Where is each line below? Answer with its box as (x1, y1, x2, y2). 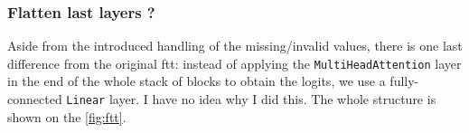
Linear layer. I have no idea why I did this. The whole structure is (66, 90, 436, 109)
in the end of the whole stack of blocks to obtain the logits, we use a (7, 71, 386, 90)
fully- (389, 71, 419, 90)
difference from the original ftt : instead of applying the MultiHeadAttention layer (7, 53, 462, 72)
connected (7, 90, 62, 109)
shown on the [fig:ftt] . (7, 107, 127, 126)
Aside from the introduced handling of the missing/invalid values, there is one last (7, 36, 463, 55)
